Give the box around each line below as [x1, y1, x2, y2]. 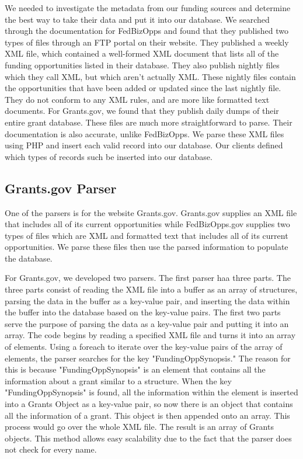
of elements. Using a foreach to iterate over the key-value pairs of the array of [5, 340, 283, 353]
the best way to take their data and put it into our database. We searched [5, 13, 270, 25]
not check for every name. [5, 443, 97, 455]
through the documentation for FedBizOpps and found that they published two [5, 25, 289, 37]
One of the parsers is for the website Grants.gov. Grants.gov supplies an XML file [5, 206, 297, 218]
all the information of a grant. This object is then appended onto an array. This [5, 409, 290, 421]
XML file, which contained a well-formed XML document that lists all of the [5, 47, 279, 60]
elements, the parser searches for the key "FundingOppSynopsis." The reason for [5, 352, 291, 364]
